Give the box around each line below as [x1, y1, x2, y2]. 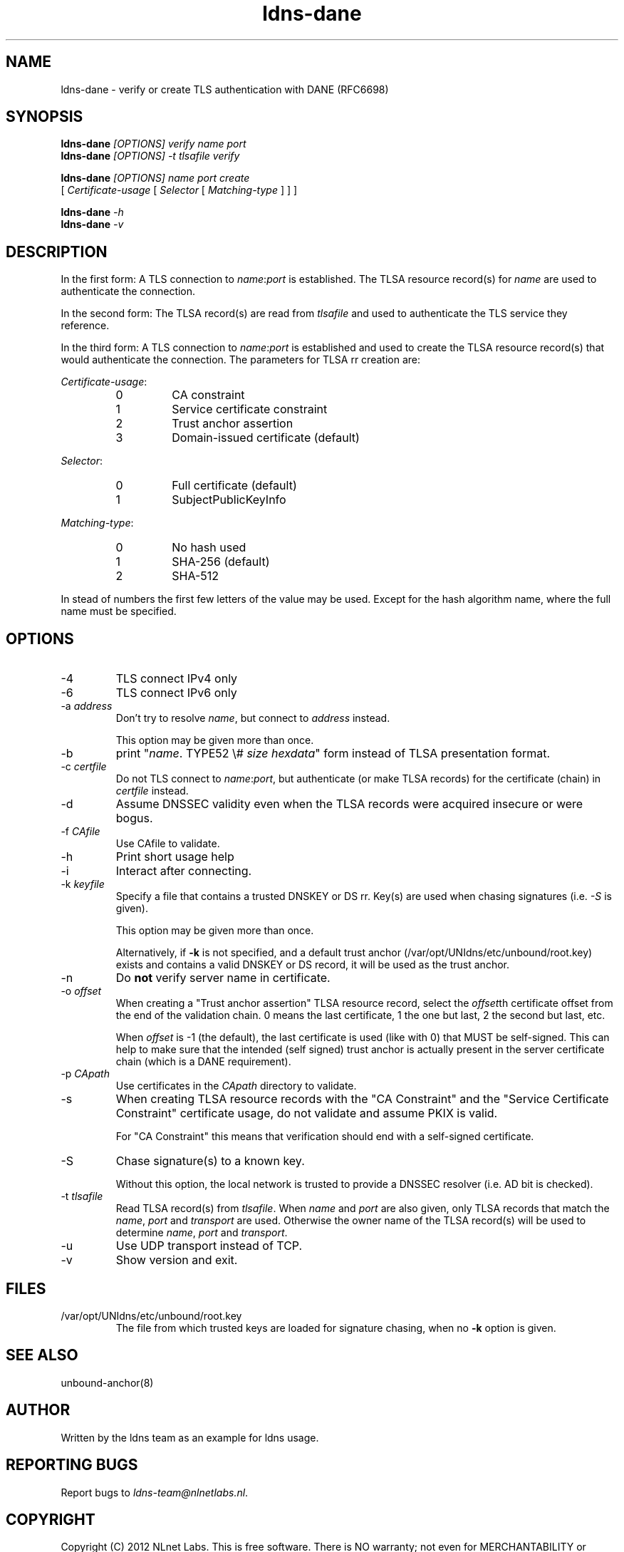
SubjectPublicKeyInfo [172, 492, 286, 507]
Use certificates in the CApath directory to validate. [115, 1080, 357, 1092]
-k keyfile [61, 878, 105, 891]
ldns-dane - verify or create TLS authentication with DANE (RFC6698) [61, 83, 389, 95]
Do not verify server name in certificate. [115, 971, 331, 985]
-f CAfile [61, 825, 100, 838]
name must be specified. [61, 605, 177, 618]
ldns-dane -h [61, 206, 124, 219]
